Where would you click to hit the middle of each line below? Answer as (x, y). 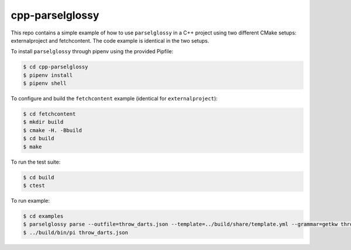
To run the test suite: (36, 162)
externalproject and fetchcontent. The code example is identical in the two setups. (110, 40)
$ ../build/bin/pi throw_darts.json (76, 232)
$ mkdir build (43, 122)
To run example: (30, 200)
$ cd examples (43, 216)
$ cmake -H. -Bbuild (52, 130)
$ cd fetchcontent (49, 114)
